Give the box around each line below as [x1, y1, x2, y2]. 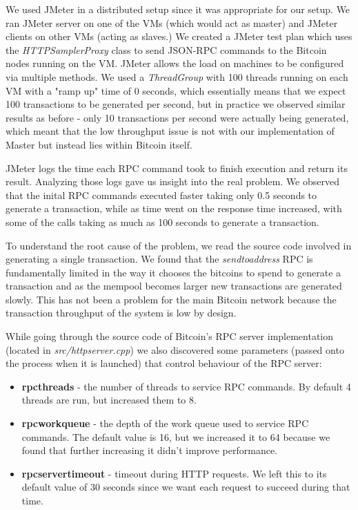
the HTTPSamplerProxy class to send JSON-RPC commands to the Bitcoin [6, 42, 327, 57]
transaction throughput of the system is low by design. [6, 305, 237, 320]
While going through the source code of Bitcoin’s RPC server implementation [6, 329, 334, 343]
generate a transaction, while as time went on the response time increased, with [6, 201, 342, 216]
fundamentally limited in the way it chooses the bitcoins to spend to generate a [6, 265, 341, 279]
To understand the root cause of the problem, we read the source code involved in [6, 238, 352, 252]
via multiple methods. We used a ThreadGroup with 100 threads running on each [6, 69, 348, 84]
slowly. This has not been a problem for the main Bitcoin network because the [6, 292, 337, 306]
